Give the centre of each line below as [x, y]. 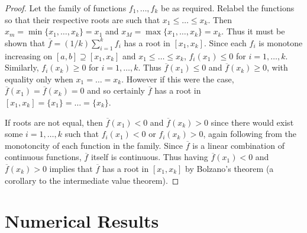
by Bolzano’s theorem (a [230, 168]
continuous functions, [43, 157]
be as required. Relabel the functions [228, 8]
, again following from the [250, 134]
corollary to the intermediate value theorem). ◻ [92, 180]
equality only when [39, 79]
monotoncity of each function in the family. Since [94, 145]
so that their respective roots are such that [83, 19]
